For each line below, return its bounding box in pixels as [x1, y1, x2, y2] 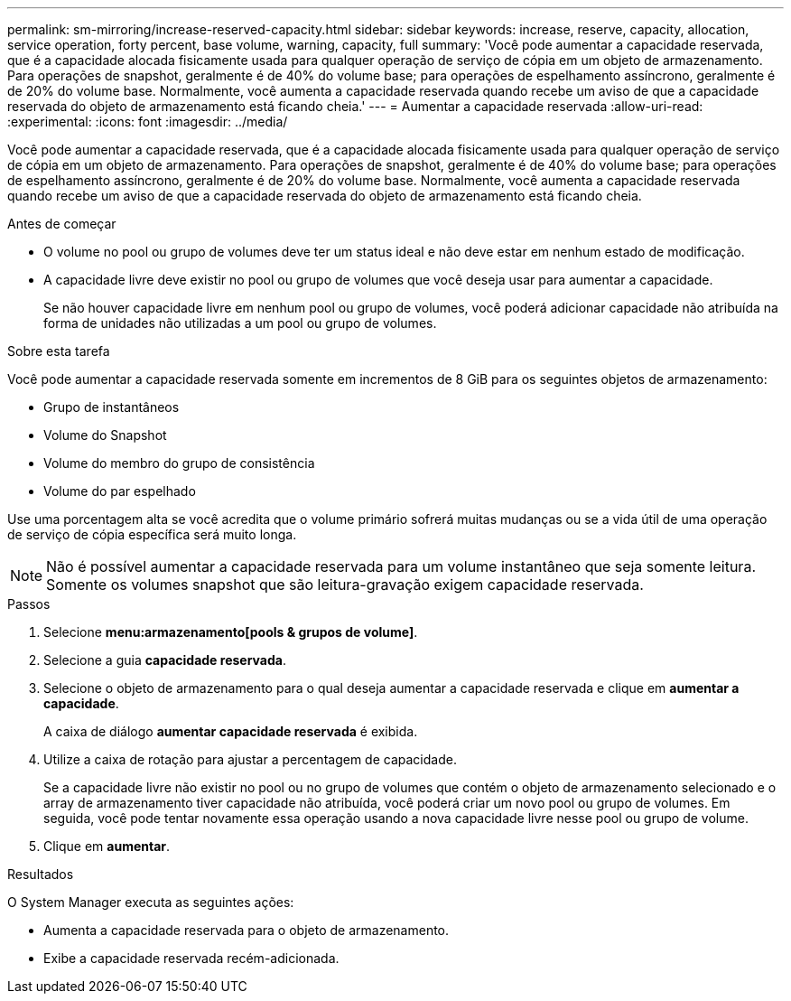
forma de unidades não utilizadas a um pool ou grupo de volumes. [43, 315, 437, 331]
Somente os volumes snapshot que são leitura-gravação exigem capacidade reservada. [46, 575, 644, 594]
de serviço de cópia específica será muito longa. [7, 527, 297, 542]
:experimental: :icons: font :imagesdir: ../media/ [7, 114, 288, 129]
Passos [7, 596, 51, 612]
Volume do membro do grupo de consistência [43, 455, 315, 471]
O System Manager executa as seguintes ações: [7, 894, 294, 910]
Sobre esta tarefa [7, 343, 110, 359]
